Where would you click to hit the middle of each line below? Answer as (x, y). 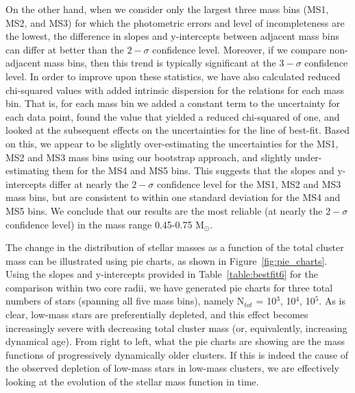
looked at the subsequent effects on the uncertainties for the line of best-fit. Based (177, 130)
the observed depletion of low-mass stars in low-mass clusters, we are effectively (172, 368)
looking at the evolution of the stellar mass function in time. (132, 382)
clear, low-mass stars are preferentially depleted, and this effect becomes (157, 314)
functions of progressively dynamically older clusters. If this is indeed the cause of (177, 354)
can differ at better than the (65, 49)
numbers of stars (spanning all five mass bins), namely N (125, 301)
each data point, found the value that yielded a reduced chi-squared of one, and (173, 116)
